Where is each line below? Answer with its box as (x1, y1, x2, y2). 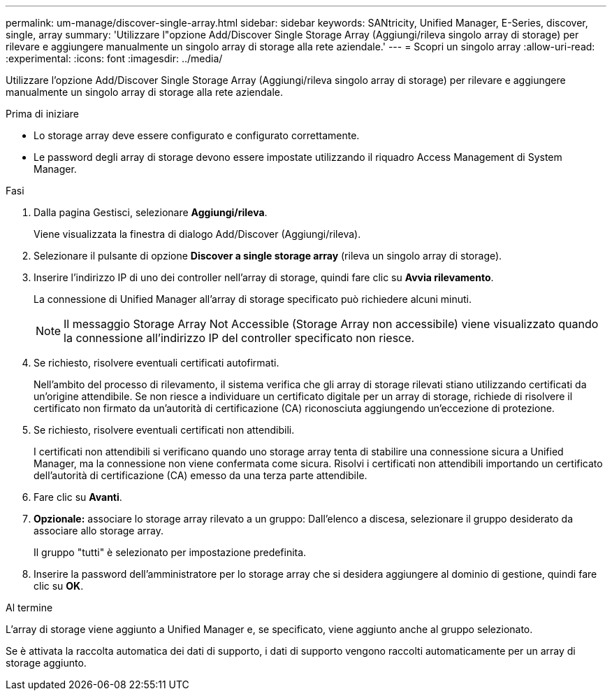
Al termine (6, 602, 53, 613)
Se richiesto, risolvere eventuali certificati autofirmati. (34, 357, 279, 369)
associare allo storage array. (34, 525, 164, 537)
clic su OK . (34, 580, 84, 592)
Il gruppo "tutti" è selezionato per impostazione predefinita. (34, 546, 307, 558)
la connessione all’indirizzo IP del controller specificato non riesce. (64, 331, 415, 345)
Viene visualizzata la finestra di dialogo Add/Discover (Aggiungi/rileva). (34, 228, 361, 240)
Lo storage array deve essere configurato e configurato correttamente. (34, 129, 360, 141)
